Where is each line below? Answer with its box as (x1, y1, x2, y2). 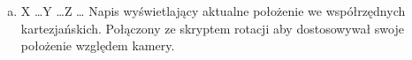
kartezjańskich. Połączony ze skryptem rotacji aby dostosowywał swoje (20, 19, 404, 37)
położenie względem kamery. (20, 36, 175, 55)
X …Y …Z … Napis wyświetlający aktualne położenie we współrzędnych (20, 2, 406, 19)
